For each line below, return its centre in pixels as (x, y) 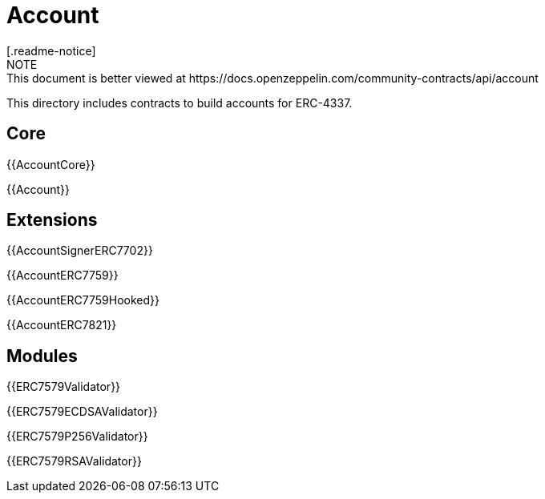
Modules (42, 356)
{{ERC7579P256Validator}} (77, 437)
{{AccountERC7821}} (62, 325)
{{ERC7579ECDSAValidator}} (82, 412)
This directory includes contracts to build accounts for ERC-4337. (180, 103)
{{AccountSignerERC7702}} (80, 251)
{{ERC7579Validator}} (64, 387)
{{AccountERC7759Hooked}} (83, 300)
